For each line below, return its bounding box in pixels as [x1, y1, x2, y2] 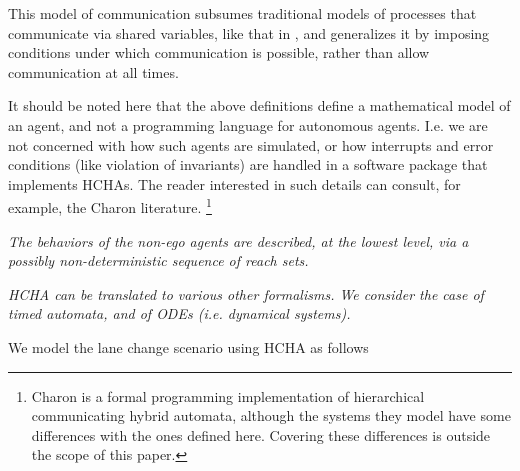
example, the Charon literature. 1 [8, 194, 212, 217]
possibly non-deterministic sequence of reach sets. [8, 250, 309, 271]
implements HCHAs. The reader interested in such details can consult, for [8, 173, 461, 194]
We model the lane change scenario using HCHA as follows [8, 336, 369, 357]
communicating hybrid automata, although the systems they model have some [31, 405, 511, 426]
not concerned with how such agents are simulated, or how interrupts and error [8, 134, 494, 155]
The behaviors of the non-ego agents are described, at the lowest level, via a [8, 230, 469, 251]
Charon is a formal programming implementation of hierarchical [31, 385, 425, 406]
